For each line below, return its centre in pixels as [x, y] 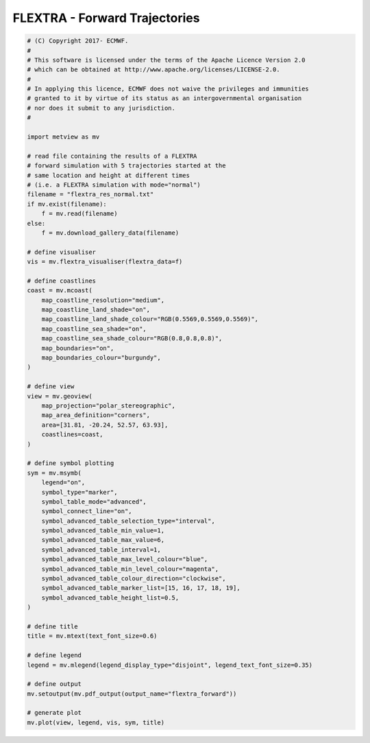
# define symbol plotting [71, 463]
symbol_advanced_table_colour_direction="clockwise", [134, 579]
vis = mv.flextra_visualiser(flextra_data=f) [105, 262]
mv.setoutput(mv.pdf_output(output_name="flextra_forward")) [132, 694]
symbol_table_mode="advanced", [94, 502]
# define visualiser [61, 252]
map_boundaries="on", [78, 348]
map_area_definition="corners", [96, 415]
